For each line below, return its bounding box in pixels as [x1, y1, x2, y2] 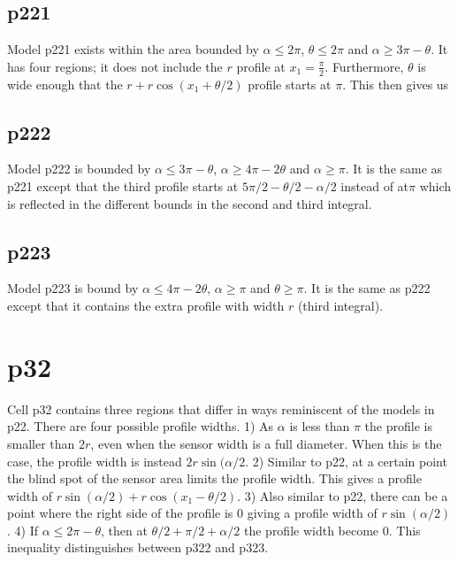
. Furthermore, [324, 57, 404, 75]
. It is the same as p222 [303, 279, 431, 297]
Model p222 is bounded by [7, 159, 151, 178]
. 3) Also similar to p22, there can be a [237, 486, 448, 504]
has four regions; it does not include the [7, 57, 223, 75]
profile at [236, 57, 286, 75]
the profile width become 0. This [243, 520, 421, 539]
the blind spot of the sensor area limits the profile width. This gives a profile [7, 469, 422, 488]
